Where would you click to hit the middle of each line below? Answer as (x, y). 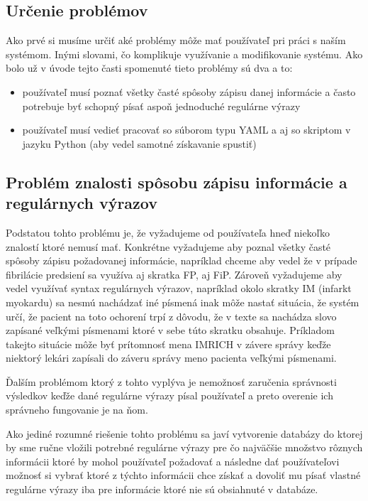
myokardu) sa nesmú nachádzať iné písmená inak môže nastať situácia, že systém (183, 302)
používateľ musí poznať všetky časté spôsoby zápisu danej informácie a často (189, 91)
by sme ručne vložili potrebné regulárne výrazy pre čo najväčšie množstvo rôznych (184, 447)
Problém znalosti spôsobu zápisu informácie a (177, 182)
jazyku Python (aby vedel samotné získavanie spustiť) (139, 143)
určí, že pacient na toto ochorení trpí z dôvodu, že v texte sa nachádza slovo (171, 316)
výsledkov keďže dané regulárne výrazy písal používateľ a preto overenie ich (169, 395)
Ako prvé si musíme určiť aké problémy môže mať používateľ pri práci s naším (176, 40)
